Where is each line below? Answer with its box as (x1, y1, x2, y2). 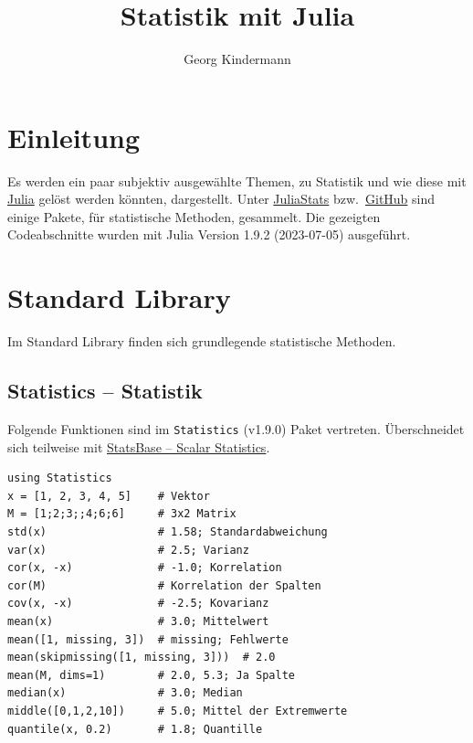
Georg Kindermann (184, 49, 291, 69)
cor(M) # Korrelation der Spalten (7, 578, 321, 592)
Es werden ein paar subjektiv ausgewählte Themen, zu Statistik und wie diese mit (7, 171, 467, 190)
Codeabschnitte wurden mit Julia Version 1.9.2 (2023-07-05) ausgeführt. (7, 225, 411, 244)
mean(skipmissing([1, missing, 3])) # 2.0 (7, 651, 276, 664)
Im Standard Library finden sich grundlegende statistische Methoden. (7, 332, 396, 351)
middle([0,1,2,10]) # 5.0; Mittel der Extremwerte (7, 704, 348, 717)
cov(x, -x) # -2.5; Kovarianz (7, 597, 269, 610)
